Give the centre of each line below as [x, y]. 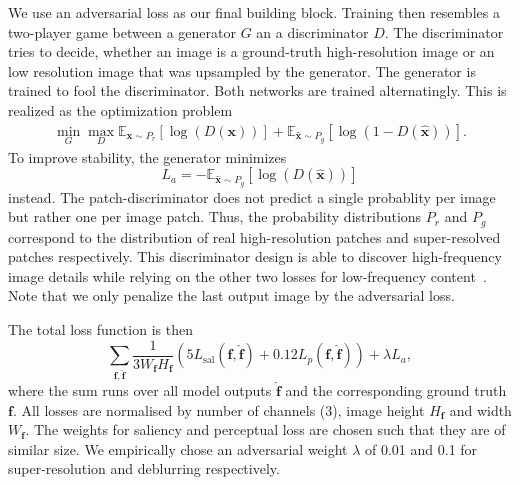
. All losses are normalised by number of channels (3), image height [218, 409]
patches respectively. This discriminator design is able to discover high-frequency [255, 256]
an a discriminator [312, 31]
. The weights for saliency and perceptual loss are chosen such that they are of [265, 429]
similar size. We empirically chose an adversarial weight [178, 448]
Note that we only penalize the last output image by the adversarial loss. [231, 295]
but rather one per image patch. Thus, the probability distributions [215, 216]
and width [480, 409]
